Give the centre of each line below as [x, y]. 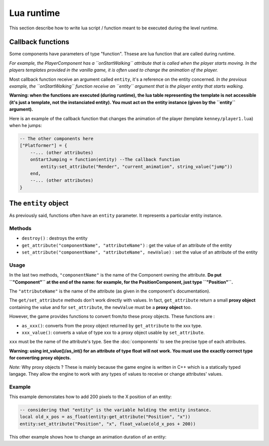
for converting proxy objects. [40, 358]
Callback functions [39, 42]
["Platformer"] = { [43, 146]
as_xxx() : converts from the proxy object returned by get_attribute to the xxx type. [112, 325]
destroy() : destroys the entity [55, 238]
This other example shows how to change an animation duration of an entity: [88, 437]
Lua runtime [35, 13]
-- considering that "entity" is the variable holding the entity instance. [116, 410]
